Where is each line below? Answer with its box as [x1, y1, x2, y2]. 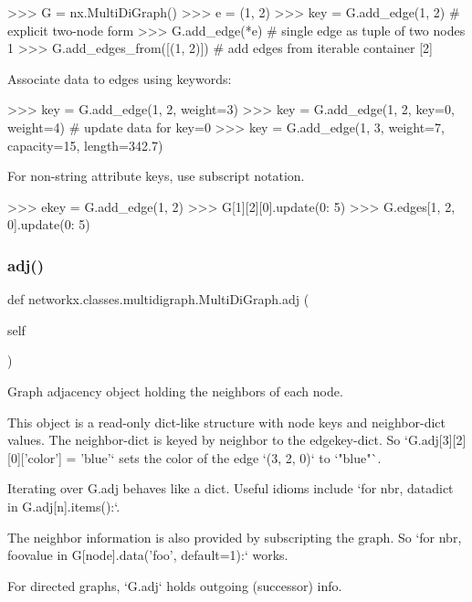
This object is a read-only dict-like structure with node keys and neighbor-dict [7, 412, 446, 431]
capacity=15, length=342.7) [7, 135, 163, 154]
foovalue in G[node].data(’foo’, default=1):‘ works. [7, 545, 288, 565]
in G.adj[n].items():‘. [7, 496, 121, 515]
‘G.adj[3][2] [404, 430, 467, 449]
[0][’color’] [7, 448, 62, 467]
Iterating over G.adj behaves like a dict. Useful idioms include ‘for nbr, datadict [7, 479, 454, 498]
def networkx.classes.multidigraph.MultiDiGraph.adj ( [7, 290, 309, 309]
